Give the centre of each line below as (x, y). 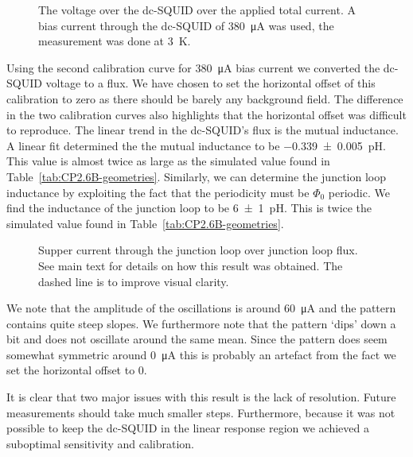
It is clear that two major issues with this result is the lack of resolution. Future (201, 397)
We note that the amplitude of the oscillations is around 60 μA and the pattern (201, 308)
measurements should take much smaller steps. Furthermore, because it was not (201, 412)
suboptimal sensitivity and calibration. (100, 443)
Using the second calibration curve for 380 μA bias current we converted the (193, 67)
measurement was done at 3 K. (115, 41)
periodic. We (359, 192)
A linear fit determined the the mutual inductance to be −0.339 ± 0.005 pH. (196, 145)
